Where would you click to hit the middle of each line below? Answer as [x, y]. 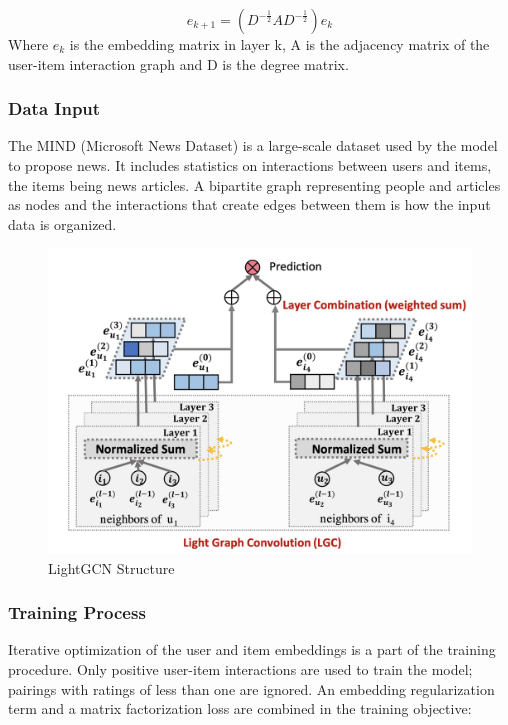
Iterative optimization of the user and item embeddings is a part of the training [252, 649]
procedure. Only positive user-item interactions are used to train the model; [240, 668]
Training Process [77, 612]
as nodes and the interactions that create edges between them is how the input [249, 204]
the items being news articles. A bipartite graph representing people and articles [254, 184]
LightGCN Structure [111, 567]
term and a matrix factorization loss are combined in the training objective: [240, 708]
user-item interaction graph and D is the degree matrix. [178, 63]
